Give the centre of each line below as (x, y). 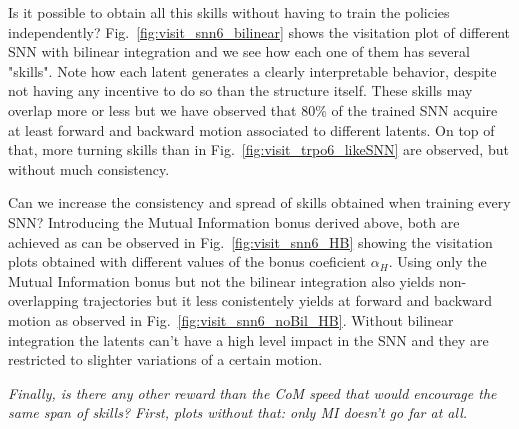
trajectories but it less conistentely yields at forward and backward (288, 300)
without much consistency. (89, 168)
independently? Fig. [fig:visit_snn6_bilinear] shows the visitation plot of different (259, 31)
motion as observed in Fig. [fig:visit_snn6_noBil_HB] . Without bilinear (231, 319)
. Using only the (437, 261)
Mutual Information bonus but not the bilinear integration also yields (221, 280)
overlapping (43, 300)
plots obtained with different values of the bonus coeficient (187, 261)
